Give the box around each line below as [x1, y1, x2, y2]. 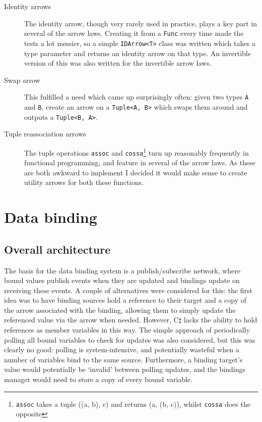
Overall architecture [4, 241, 111, 257]
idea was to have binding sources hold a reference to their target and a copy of [4, 295, 247, 305]
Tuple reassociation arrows [4, 128, 86, 139]
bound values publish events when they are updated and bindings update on [4, 275, 240, 286]
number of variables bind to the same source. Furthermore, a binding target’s [4, 354, 243, 364]
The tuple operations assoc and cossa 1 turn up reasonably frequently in [24, 146, 249, 158]
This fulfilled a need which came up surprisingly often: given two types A [24, 91, 249, 102]
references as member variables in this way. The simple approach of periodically [4, 324, 250, 335]
